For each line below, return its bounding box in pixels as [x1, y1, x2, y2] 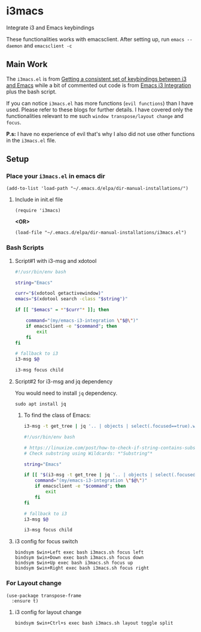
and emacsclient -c [23, 42, 72, 49]
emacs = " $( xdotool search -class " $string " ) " [14, 296, 128, 302]
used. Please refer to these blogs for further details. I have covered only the [6, 106, 193, 113]
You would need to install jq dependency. [14, 389, 118, 397]
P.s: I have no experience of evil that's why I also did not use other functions [6, 130, 195, 137]
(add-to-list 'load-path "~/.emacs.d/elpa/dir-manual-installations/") [6, 186, 188, 192]
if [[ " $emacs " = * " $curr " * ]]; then [14, 307, 109, 313]
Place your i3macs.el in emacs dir [6, 172, 106, 180]
